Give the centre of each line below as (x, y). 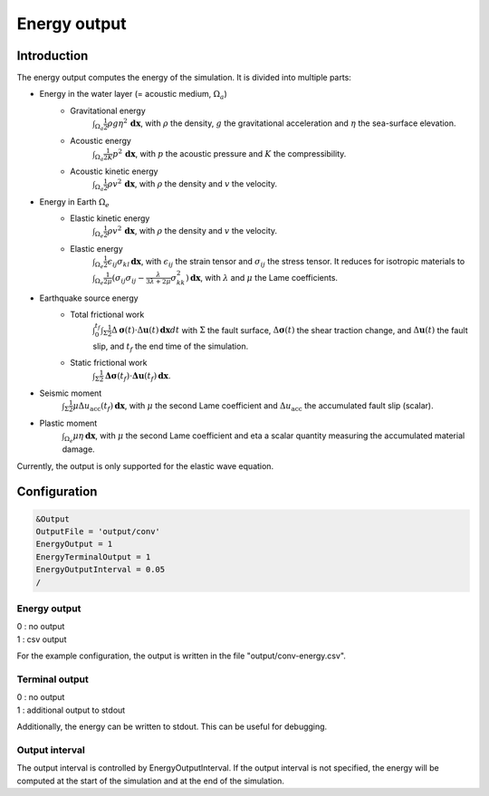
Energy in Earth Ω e (75, 202)
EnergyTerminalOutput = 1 (93, 556)
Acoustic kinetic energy (114, 171)
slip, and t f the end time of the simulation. (171, 347)
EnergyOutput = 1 (74, 544)
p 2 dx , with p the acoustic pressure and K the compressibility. (230, 153)
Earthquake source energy (89, 298)
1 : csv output (42, 639)
